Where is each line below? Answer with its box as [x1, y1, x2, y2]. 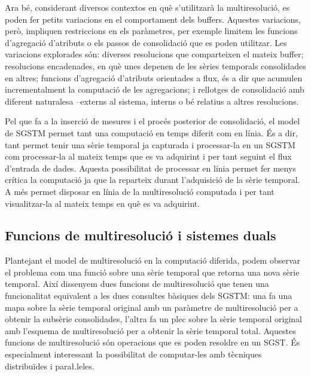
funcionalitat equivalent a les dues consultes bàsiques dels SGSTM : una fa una [5, 289, 292, 302]
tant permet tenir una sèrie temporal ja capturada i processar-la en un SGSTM [5, 138, 295, 151]
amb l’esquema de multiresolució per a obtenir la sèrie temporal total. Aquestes [5, 324, 296, 337]
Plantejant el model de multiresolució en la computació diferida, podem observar [5, 254, 301, 267]
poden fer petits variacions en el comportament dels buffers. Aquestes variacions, [5, 13, 301, 25]
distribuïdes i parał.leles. [5, 359, 94, 372]
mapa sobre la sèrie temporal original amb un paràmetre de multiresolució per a [5, 301, 298, 313]
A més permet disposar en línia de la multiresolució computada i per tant [5, 185, 275, 197]
